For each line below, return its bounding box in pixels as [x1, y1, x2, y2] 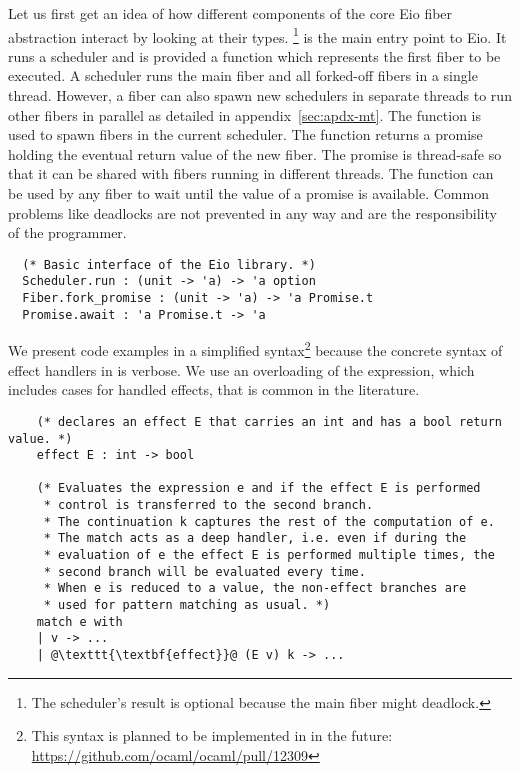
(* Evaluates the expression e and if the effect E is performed [36, 481, 481, 496]
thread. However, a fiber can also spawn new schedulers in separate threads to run [8, 85, 512, 106]
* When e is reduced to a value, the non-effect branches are [43, 581, 467, 596]
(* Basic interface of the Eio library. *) [22, 257, 316, 272]
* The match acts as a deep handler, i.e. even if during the [43, 531, 467, 546]
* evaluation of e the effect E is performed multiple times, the [43, 548, 495, 563]
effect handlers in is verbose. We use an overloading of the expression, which [8, 359, 475, 380]
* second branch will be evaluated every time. [43, 564, 366, 579]
